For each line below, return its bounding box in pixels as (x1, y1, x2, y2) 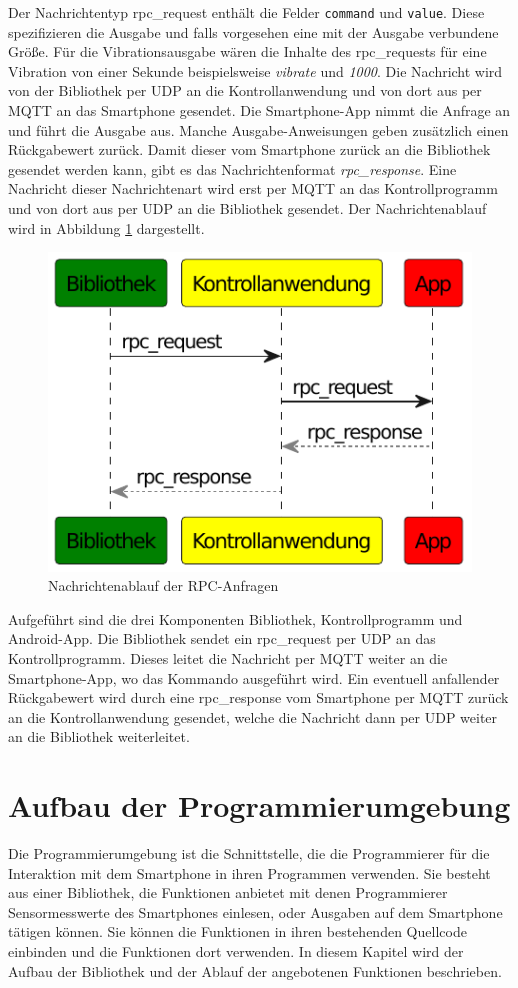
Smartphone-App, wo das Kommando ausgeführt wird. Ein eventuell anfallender (8, 667, 500, 688)
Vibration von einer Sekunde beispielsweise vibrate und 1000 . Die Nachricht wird (8, 60, 503, 81)
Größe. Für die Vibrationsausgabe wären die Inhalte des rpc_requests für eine (8, 41, 487, 62)
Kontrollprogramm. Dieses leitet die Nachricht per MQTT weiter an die (8, 647, 448, 668)
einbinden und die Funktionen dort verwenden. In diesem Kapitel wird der (8, 941, 464, 962)
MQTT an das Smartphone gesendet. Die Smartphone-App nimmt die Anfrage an (8, 100, 511, 121)
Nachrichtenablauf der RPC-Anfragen (48, 575, 279, 596)
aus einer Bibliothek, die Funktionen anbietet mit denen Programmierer (8, 882, 448, 903)
